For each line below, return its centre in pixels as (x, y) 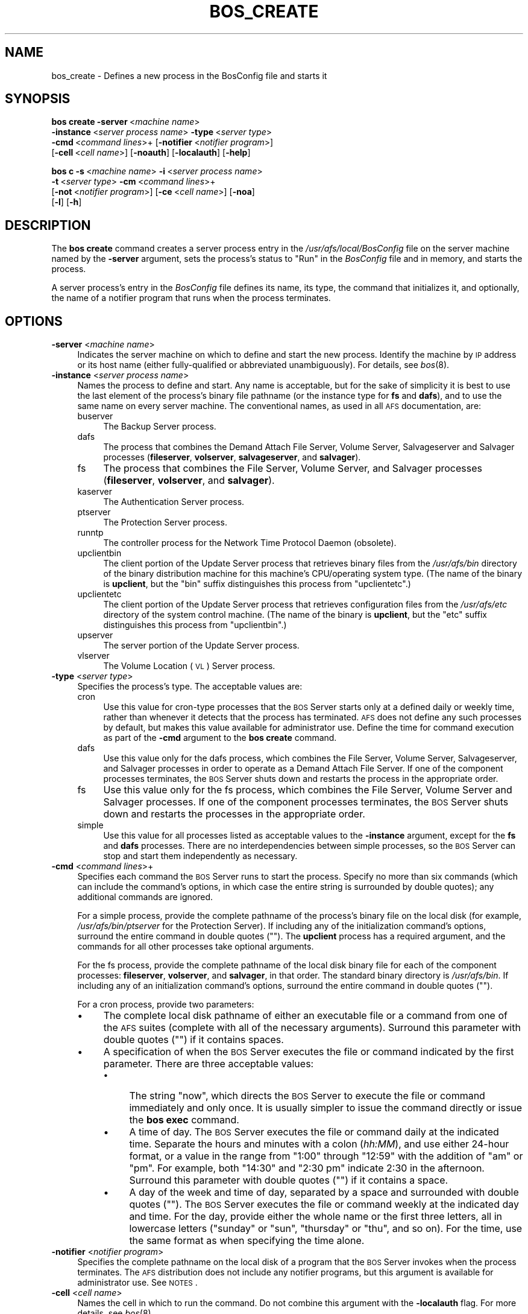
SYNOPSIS (38, 99)
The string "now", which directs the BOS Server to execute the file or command (307, 1096)
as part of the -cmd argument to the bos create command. (220, 738)
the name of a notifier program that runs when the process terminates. (191, 298)
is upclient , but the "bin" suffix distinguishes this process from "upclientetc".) (257, 584)
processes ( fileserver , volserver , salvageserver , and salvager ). (232, 457)
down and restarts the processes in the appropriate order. (234, 814)
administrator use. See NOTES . (137, 1283)
